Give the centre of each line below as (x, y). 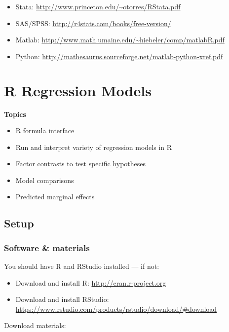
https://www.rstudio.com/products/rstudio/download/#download (116, 309)
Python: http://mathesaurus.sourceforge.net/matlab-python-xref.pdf (119, 56)
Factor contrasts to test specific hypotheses (80, 164)
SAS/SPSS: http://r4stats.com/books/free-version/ (93, 23)
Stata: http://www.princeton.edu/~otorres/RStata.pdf (98, 6)
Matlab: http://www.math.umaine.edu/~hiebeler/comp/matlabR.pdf (120, 40)
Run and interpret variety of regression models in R (94, 147)
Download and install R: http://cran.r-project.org (91, 282)
